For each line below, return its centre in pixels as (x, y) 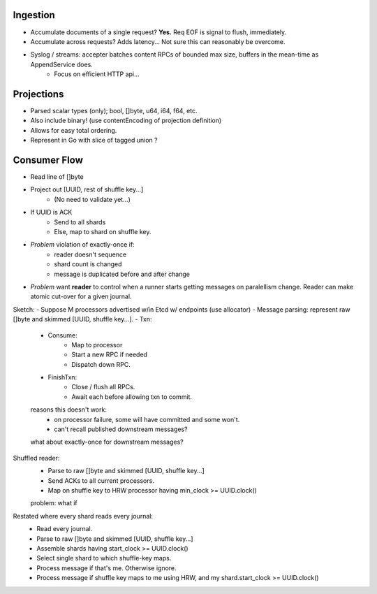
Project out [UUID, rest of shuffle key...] (87, 189)
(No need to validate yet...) (92, 199)
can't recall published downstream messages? (121, 429)
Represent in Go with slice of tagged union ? (94, 140)
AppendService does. (62, 64)
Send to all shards (80, 222)
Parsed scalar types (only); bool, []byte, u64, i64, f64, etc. (114, 110)
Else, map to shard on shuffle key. (103, 232)
